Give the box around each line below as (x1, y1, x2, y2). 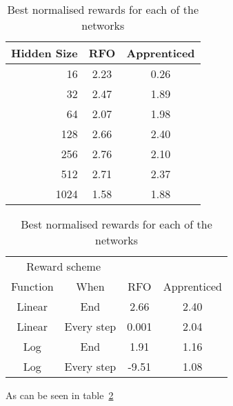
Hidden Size (11, 45, 78, 61)
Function (11, 278, 54, 294)
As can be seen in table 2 (6, 388, 114, 402)
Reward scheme (26, 258, 101, 274)
